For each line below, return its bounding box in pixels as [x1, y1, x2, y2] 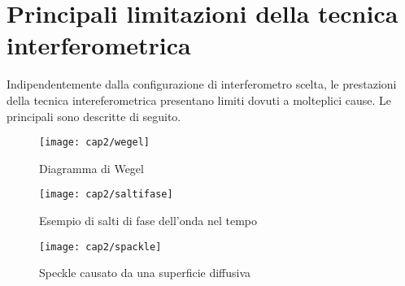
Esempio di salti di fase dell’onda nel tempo [39, 212, 257, 228]
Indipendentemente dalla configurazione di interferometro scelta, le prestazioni [7, 76, 397, 93]
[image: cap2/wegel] [39, 136, 150, 149]
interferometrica [7, 28, 191, 62]
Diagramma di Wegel [39, 159, 144, 176]
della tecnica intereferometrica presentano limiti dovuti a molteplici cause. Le [7, 91, 391, 108]
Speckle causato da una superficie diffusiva [39, 264, 251, 281]
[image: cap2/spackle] [39, 240, 162, 253]
